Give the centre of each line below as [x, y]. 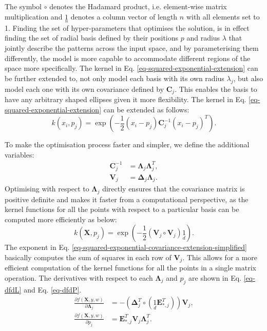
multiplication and [34, 16]
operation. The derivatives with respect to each [79, 278]
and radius [203, 38]
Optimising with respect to [47, 189]
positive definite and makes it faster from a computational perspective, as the [127, 199]
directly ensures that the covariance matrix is [174, 189]
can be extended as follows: [146, 109]
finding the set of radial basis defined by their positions [92, 38]
